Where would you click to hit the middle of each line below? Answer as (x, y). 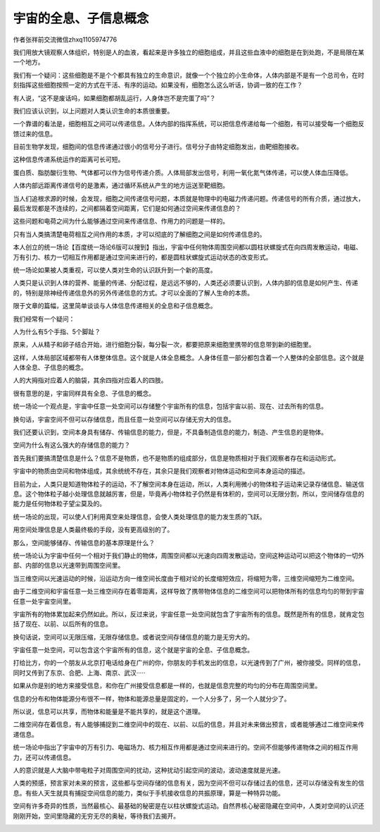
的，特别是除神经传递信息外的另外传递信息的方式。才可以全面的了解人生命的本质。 (133, 293)
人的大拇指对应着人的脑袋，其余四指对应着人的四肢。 (90, 380)
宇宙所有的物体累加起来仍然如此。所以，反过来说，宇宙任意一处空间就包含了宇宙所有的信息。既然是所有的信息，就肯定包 (189, 614)
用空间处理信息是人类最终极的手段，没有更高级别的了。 (93, 530)
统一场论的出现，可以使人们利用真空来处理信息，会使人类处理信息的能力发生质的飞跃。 (139, 516)
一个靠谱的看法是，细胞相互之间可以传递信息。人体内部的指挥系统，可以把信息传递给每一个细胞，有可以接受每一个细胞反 (189, 124)
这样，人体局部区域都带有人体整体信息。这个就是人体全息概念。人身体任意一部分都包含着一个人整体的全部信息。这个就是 (189, 357)
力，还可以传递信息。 (44, 757)
